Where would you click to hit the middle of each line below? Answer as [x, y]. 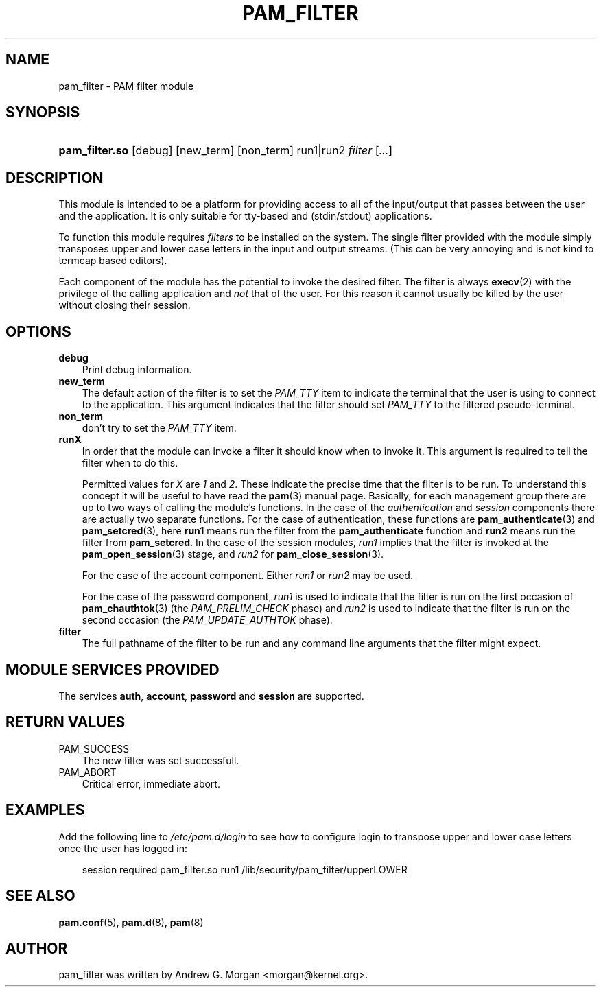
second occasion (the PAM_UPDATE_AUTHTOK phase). [207, 620]
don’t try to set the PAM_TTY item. [159, 428]
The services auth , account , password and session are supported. [211, 696]
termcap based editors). [113, 261]
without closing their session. [125, 305]
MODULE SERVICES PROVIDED [113, 670]
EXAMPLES [45, 810]
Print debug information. [137, 370]
